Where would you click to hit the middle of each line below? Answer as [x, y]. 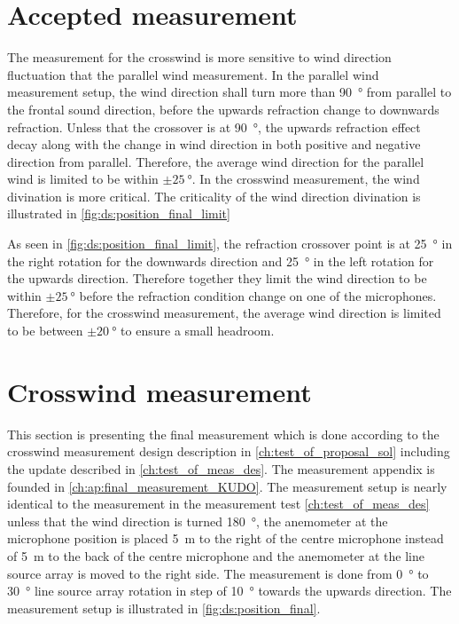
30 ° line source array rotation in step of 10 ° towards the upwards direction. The [229, 591]
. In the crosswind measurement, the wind [306, 179]
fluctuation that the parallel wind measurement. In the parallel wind [193, 74]
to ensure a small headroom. [198, 331]
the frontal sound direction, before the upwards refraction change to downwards [223, 109]
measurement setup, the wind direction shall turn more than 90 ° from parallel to [229, 92]
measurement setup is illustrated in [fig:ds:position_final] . [164, 608]
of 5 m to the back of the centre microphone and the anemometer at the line [216, 555]
